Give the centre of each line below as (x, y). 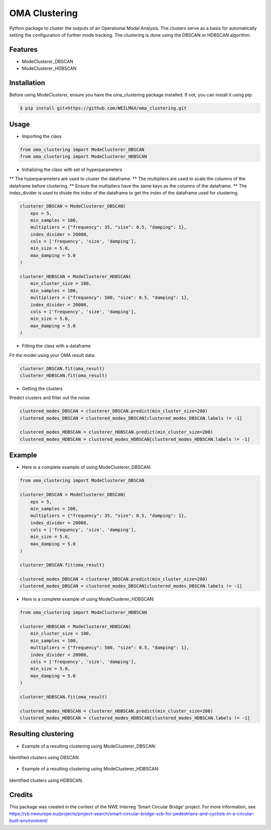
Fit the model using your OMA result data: (52, 355)
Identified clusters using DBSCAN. (45, 757)
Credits (21, 795)
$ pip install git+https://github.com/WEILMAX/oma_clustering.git (103, 108)
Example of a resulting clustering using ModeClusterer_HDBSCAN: (91, 769)
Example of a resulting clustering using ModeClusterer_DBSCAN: (89, 746)
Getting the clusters (42, 388)
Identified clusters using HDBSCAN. (46, 780)
